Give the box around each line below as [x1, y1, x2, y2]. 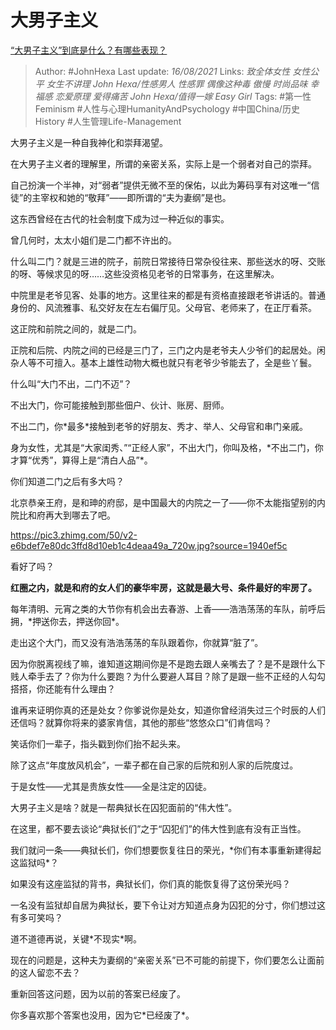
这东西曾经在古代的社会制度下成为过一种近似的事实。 [10, 212, 230, 225]
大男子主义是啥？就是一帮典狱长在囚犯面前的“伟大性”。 [10, 801, 238, 813]
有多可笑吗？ [10, 911, 63, 923]
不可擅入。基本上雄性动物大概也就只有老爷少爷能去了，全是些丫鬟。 [36, 356, 317, 368]
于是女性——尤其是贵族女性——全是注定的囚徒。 [10, 780, 212, 792]
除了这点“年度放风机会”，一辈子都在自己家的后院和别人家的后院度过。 [10, 759, 299, 771]
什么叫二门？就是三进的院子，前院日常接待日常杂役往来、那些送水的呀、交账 [10, 255, 326, 267]
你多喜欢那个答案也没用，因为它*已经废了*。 [10, 1009, 195, 1021]
